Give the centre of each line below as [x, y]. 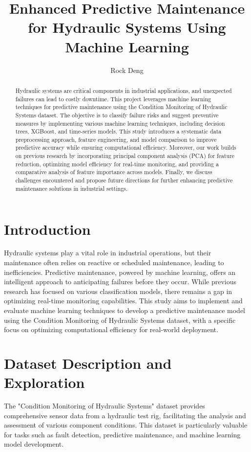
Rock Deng [127, 70]
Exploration [44, 382]
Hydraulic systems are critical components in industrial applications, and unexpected [124, 90]
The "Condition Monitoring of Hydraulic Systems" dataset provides [105, 406]
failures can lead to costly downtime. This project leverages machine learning [113, 99]
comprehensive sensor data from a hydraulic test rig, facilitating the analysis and [125, 415]
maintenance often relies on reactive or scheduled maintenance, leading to [114, 262]
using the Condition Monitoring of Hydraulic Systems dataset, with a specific [120, 320]
